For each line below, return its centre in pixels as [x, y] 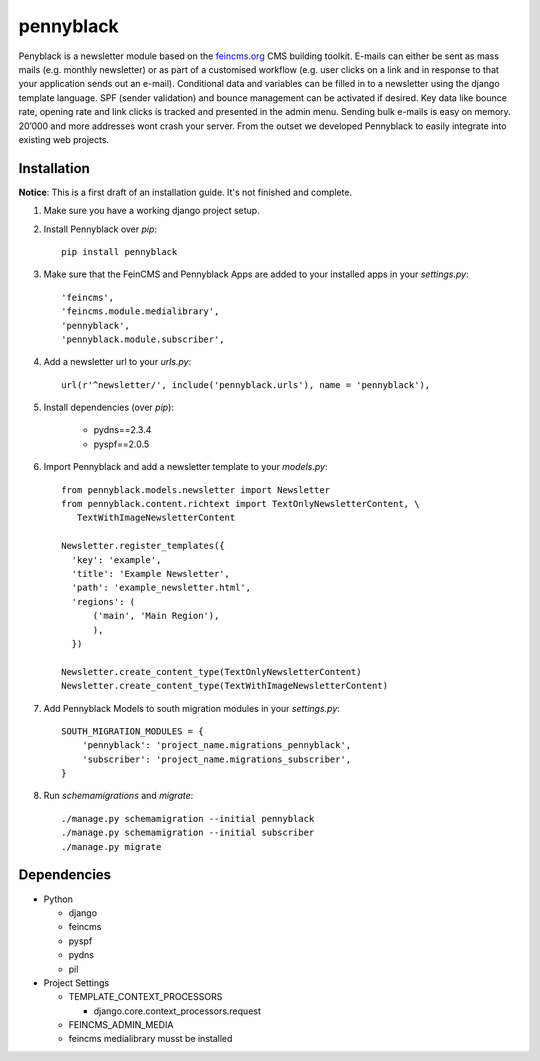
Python [58, 899]
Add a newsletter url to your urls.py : [117, 362]
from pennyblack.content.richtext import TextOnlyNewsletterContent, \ [240, 504]
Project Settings [76, 982]
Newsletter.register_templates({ [143, 546]
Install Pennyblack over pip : [100, 229]
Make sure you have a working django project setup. [151, 211]
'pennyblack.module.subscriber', [143, 339]
